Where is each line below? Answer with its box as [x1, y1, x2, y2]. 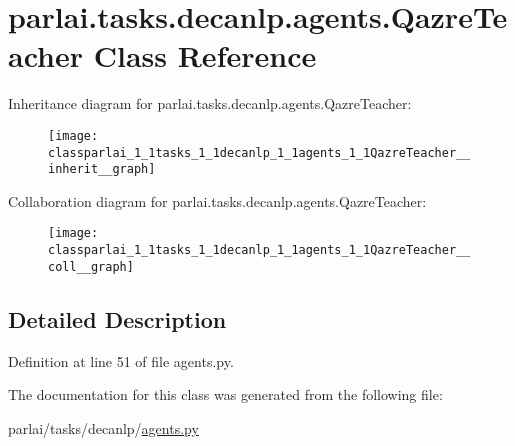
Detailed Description [8, 303, 227, 334]
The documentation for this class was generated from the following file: [8, 384, 443, 405]
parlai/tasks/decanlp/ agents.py [8, 417, 199, 438]
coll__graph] [48, 259, 134, 274]
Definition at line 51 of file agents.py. [8, 350, 234, 371]
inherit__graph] [48, 162, 156, 177]
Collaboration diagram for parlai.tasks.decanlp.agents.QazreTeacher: [8, 190, 427, 211]
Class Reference [93, 35, 317, 76]
